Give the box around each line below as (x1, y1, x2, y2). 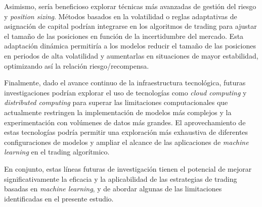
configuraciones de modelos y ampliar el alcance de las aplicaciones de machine (4, 136, 249, 147)
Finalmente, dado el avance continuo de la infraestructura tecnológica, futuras (4, 77, 246, 88)
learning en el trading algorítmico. (4, 146, 110, 157)
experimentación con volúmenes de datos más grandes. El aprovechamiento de (4, 117, 246, 127)
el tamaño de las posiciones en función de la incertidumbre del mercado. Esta (4, 30, 244, 41)
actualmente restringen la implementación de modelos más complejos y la (4, 107, 232, 117)
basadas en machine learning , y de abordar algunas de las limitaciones (4, 183, 222, 194)
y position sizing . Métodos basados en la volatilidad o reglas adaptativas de (4, 11, 237, 21)
